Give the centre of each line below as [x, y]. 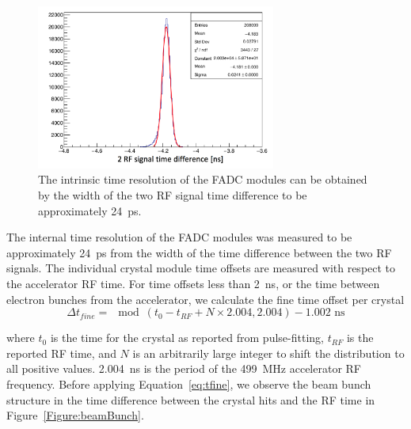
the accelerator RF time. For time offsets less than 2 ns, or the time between [193, 283]
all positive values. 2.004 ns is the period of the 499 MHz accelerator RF [184, 368]
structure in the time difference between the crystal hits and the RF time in [191, 399]
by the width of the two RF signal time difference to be [173, 194]
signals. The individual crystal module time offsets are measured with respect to [201, 268]
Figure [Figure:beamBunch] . [75, 415]
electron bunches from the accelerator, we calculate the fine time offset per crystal [205, 299]
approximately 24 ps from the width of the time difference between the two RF [199, 252]
